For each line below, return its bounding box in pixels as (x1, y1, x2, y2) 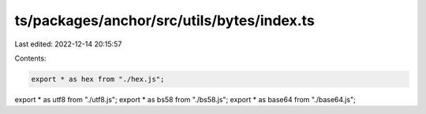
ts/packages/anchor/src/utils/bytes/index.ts (14, 12, 315, 29)
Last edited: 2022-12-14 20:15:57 (14, 39, 122, 49)
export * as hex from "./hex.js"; (31, 75, 165, 83)
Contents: (14, 53, 47, 63)
